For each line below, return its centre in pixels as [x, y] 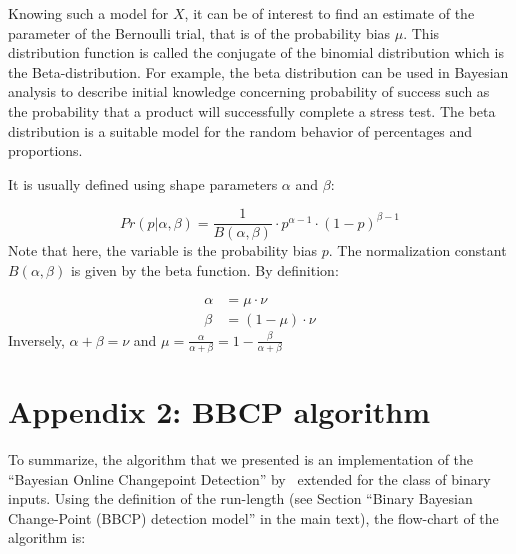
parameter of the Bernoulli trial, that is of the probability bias [199, 32]
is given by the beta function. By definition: [204, 270]
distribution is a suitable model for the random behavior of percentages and [240, 130]
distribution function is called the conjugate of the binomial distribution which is [256, 52]
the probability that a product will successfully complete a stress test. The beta [252, 110]
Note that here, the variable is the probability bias [163, 250]
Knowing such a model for [88, 13]
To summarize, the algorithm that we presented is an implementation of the [241, 459]
